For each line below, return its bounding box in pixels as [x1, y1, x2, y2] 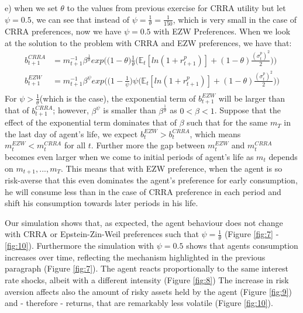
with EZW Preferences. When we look [153, 25, 291, 37]
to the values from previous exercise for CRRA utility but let [67, 2, 286, 13]
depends [268, 150, 298, 162]
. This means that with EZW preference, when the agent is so [61, 162, 283, 174]
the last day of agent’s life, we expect [5, 127, 138, 140]
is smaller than [103, 104, 156, 116]
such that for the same [187, 116, 268, 128]
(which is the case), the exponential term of [39, 92, 196, 104]
